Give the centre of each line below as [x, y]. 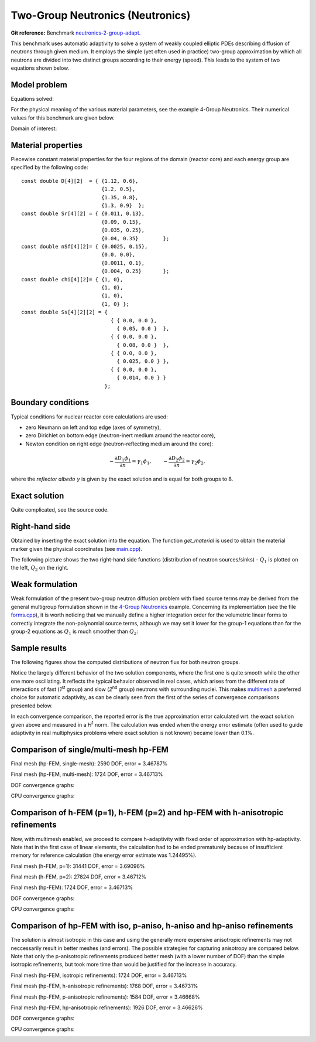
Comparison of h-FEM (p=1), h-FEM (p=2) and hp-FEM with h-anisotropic [147, 813]
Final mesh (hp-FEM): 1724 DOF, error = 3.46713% [72, 887]
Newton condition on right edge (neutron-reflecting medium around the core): [119, 444]
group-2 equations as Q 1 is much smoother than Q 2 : [75, 632]
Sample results [39, 648]
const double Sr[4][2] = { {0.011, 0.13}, [83, 214]
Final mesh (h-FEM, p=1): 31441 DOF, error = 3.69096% [78, 866]
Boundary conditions [50, 402]
